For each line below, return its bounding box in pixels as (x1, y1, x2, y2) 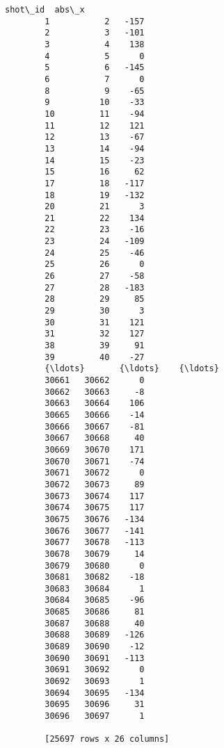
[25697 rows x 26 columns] (45, 734, 170, 745)
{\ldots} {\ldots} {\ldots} (45, 364, 219, 374)
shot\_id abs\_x (5, 5, 85, 15)
